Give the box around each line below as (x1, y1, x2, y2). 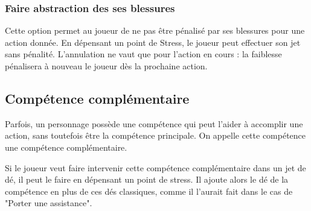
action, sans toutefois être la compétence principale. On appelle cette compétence (5, 129, 306, 142)
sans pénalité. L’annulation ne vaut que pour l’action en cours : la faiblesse (5, 48, 282, 60)
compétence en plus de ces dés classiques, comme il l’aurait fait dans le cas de (5, 184, 293, 197)
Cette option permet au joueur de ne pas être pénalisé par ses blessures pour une (5, 24, 305, 37)
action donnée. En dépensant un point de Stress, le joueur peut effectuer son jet (5, 36, 301, 48)
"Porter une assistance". (5, 197, 92, 209)
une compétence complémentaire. (5, 140, 127, 153)
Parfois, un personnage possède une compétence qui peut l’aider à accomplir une (5, 117, 303, 130)
